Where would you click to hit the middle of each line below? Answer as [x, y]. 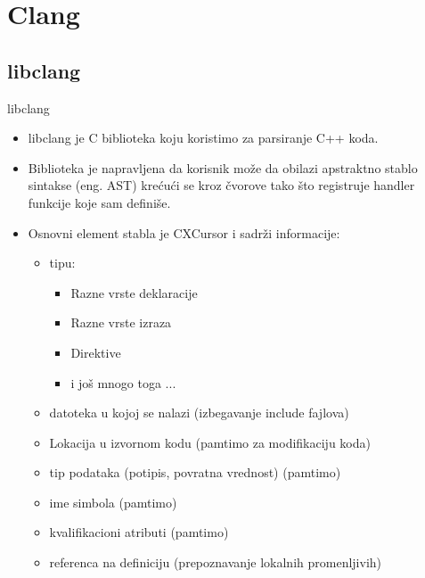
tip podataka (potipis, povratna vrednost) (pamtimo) [195, 472]
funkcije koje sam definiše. [99, 202]
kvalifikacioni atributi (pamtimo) [139, 532]
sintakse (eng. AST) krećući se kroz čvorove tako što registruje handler [221, 185]
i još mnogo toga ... [123, 382]
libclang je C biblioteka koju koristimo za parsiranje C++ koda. [203, 138]
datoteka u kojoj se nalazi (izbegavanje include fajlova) [199, 413]
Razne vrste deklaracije [134, 292]
